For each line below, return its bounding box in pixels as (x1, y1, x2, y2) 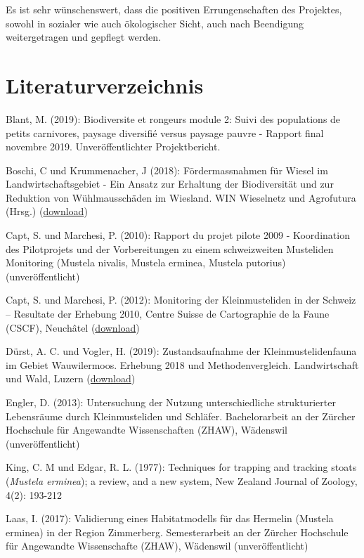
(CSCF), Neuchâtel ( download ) (6, 320, 140, 335)
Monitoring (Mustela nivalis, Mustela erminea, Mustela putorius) (6, 255, 286, 270)
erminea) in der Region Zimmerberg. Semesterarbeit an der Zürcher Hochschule (6, 524, 349, 539)
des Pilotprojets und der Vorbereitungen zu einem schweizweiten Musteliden (6, 241, 334, 256)
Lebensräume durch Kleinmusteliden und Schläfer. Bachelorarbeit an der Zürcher (6, 408, 356, 423)
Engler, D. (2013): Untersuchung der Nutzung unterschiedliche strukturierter (6, 395, 336, 409)
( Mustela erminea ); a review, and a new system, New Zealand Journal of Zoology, (6, 473, 358, 488)
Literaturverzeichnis (6, 70, 204, 99)
